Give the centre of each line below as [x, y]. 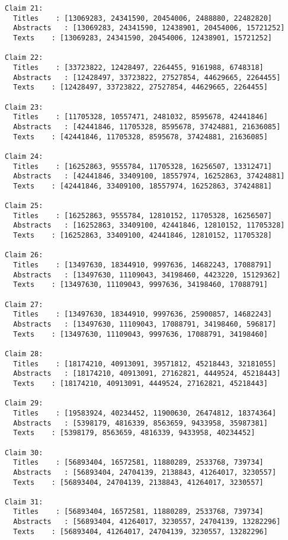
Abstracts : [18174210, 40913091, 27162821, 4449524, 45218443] [147, 374]
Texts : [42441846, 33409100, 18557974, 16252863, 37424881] [143, 186]
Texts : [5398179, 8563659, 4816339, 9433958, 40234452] [134, 433]
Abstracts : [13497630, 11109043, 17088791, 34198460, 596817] [145, 324]
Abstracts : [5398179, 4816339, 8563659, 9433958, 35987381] [140, 423]
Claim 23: [24, 107]
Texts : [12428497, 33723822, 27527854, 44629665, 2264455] [140, 87]
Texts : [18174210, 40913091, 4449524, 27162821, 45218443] [140, 383]
